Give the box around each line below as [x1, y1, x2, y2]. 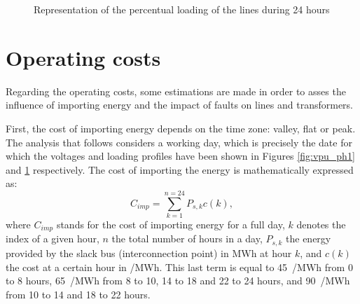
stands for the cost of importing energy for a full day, [56, 217, 285, 231]
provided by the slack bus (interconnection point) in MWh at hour [6, 245, 292, 260]
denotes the [296, 217, 346, 231]
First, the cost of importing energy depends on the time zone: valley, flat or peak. [6, 120, 356, 135]
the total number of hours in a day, [111, 231, 263, 246]
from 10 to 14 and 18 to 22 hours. [6, 286, 151, 301]
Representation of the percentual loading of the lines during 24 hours [34, 2, 330, 16]
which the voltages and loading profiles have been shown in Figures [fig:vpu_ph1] [6, 148, 355, 163]
